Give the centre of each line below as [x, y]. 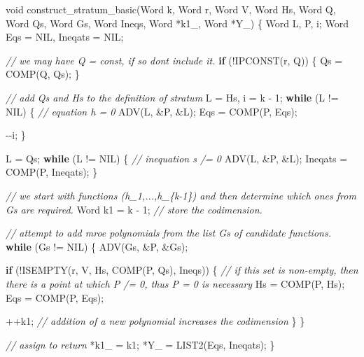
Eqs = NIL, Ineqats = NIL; [65, 37]
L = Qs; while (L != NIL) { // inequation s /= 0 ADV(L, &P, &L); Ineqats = [177, 158]
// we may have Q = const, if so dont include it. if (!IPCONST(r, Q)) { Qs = [174, 60]
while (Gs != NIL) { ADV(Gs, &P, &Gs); [97, 246]
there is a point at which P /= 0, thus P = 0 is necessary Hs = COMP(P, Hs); [175, 283]
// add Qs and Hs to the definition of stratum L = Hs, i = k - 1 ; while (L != [172, 97]
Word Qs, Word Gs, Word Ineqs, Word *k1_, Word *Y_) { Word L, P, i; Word [177, 23]
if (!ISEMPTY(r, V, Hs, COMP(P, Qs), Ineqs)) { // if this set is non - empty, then [182, 270]
